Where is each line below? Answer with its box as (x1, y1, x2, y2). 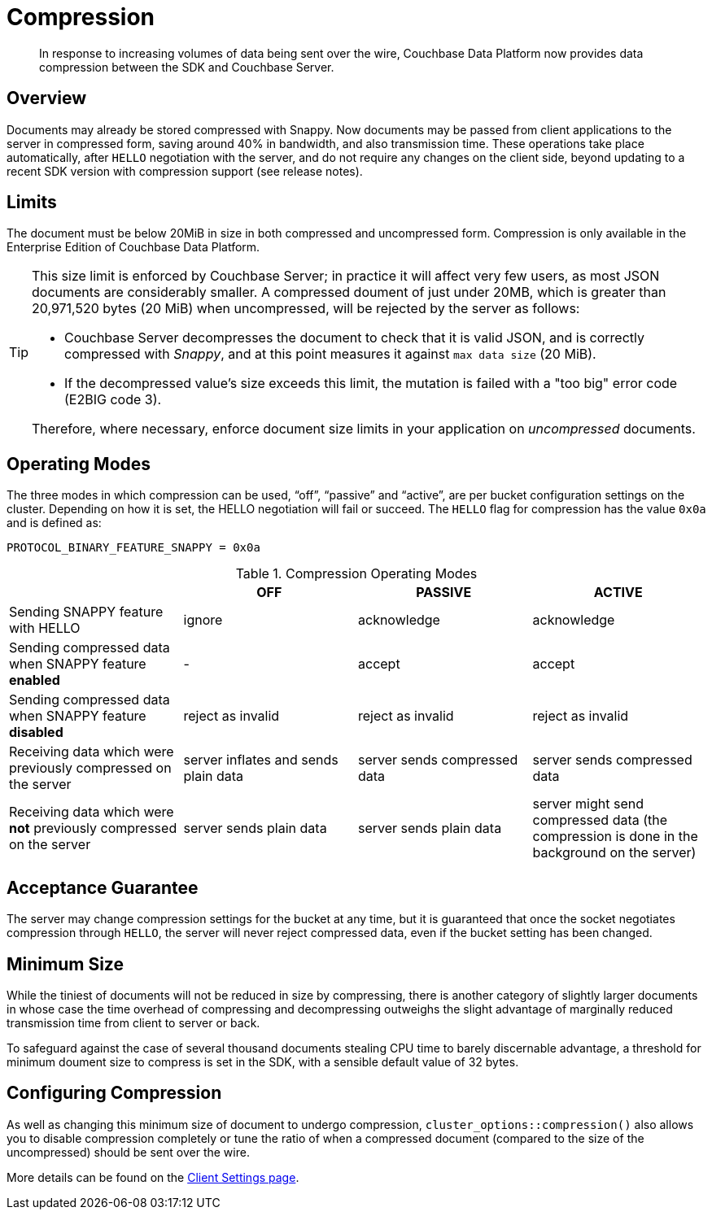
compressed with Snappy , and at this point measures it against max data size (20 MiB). (64, 346, 596, 363)
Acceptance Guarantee (7, 877, 199, 898)
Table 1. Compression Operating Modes (235, 565, 478, 582)
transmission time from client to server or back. (7, 1015, 260, 1030)
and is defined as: (7, 516, 102, 530)
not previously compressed (9, 820, 177, 837)
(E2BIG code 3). (64, 391, 162, 408)
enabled (9, 672, 60, 689)
